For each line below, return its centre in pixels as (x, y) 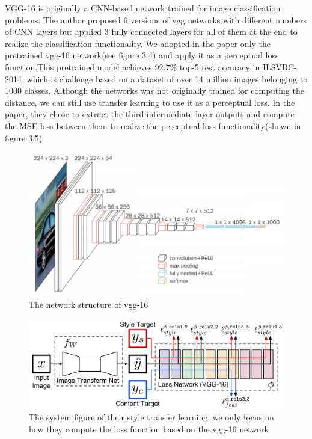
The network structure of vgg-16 (89, 304)
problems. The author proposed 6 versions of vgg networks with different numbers (156, 20)
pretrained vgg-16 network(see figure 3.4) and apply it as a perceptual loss (142, 55)
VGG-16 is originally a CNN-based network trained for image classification (143, 8)
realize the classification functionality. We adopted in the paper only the (138, 43)
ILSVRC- (280, 66)
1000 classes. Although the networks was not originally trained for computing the (154, 91)
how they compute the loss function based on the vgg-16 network (149, 428)
